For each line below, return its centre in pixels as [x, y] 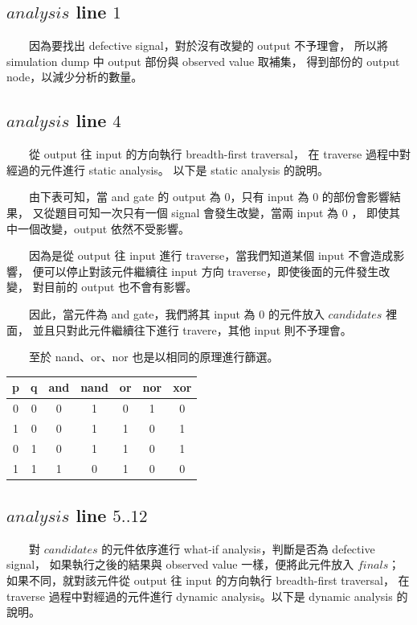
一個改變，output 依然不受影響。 [103, 228]
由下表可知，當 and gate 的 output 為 [125, 197]
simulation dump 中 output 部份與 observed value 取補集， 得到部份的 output [203, 61]
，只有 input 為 [270, 197]
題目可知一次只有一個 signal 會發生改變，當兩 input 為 [197, 212]
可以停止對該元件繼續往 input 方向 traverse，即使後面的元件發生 [211, 271]
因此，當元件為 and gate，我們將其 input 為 [142, 313]
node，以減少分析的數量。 [75, 77]
